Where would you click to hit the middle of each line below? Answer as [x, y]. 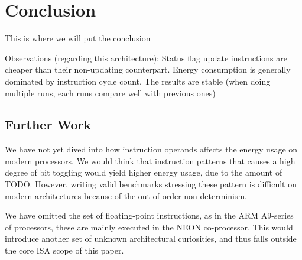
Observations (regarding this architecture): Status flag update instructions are [146, 58]
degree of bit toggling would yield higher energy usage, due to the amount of [144, 172]
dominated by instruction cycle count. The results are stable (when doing [138, 81]
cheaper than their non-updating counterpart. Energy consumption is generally [148, 69]
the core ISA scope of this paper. [64, 250]
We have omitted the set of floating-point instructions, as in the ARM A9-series [149, 215]
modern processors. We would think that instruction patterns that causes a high [150, 160]
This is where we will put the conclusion [78, 38]
